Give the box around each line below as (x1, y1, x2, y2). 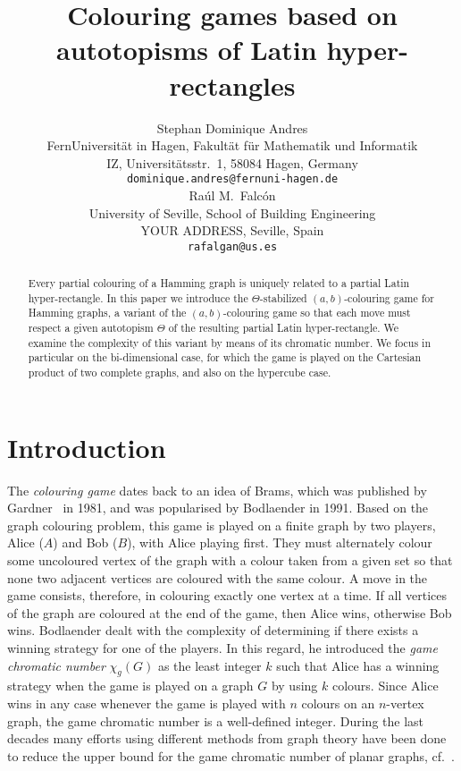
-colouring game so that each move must (222, 305, 411, 320)
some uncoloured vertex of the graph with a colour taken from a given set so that (7, 551, 453, 570)
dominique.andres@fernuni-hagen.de (126, 173, 339, 186)
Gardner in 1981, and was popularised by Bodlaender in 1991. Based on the (7, 498, 429, 517)
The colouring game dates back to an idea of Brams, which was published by (7, 480, 427, 499)
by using (271, 676, 318, 695)
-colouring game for (344, 290, 434, 305)
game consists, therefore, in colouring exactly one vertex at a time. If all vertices (7, 586, 448, 605)
